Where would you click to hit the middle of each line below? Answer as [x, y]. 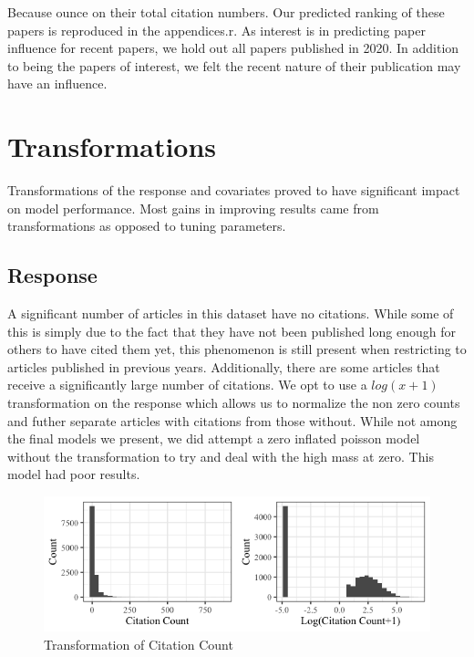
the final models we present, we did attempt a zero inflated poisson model [214, 438]
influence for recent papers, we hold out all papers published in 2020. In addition [233, 48]
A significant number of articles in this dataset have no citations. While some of [231, 313]
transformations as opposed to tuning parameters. [147, 226]
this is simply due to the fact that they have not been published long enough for [232, 331]
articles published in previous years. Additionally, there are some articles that [224, 366]
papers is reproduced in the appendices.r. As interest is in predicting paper [216, 30]
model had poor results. [74, 474]
